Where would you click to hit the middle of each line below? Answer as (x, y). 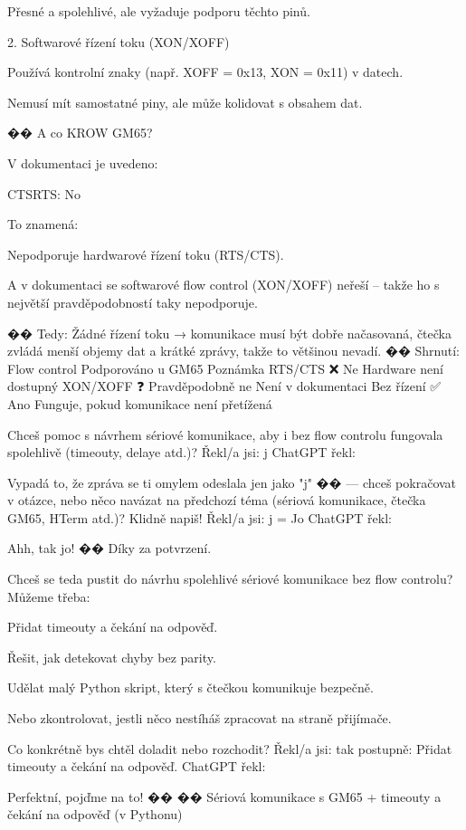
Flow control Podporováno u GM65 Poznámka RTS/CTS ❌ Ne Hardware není (225, 368)
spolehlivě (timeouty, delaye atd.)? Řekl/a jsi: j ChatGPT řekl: (181, 452)
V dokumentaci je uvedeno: (83, 162)
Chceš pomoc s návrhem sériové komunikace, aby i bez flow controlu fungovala (225, 434)
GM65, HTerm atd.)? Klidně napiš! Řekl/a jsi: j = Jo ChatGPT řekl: (200, 517)
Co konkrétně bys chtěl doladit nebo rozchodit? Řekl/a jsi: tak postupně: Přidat (230, 748)
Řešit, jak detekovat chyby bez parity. (112, 657)
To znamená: (43, 224)
